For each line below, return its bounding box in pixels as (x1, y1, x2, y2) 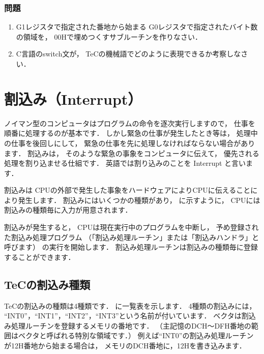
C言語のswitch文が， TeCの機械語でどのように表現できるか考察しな (16, 48, 241, 59)
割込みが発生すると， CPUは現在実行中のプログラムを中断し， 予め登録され (4, 222, 259, 232)
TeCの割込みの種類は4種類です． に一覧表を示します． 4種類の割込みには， (4, 300, 256, 311)
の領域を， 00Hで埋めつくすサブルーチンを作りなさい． (16, 31, 202, 42)
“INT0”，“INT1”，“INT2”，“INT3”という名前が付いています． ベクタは (4, 310, 242, 321)
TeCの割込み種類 (4, 276, 91, 292)
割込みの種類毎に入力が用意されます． (4, 204, 132, 215)
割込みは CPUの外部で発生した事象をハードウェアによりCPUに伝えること (4, 185, 251, 195)
